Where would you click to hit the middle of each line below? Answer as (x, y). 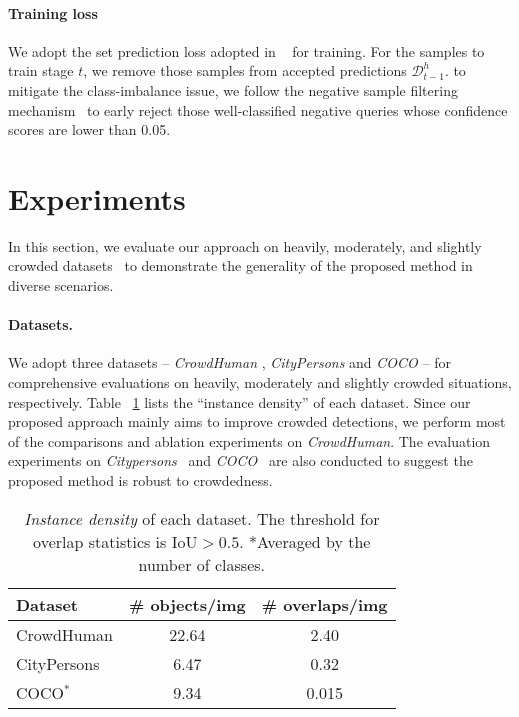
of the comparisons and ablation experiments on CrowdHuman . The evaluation (249, 440)
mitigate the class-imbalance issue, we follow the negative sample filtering (233, 89)
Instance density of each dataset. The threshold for (202, 518)
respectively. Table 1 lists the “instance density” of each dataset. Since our (239, 401)
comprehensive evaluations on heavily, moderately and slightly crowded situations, (260, 382)
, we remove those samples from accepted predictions (245, 70)
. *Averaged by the (305, 541)
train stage (41, 70)
